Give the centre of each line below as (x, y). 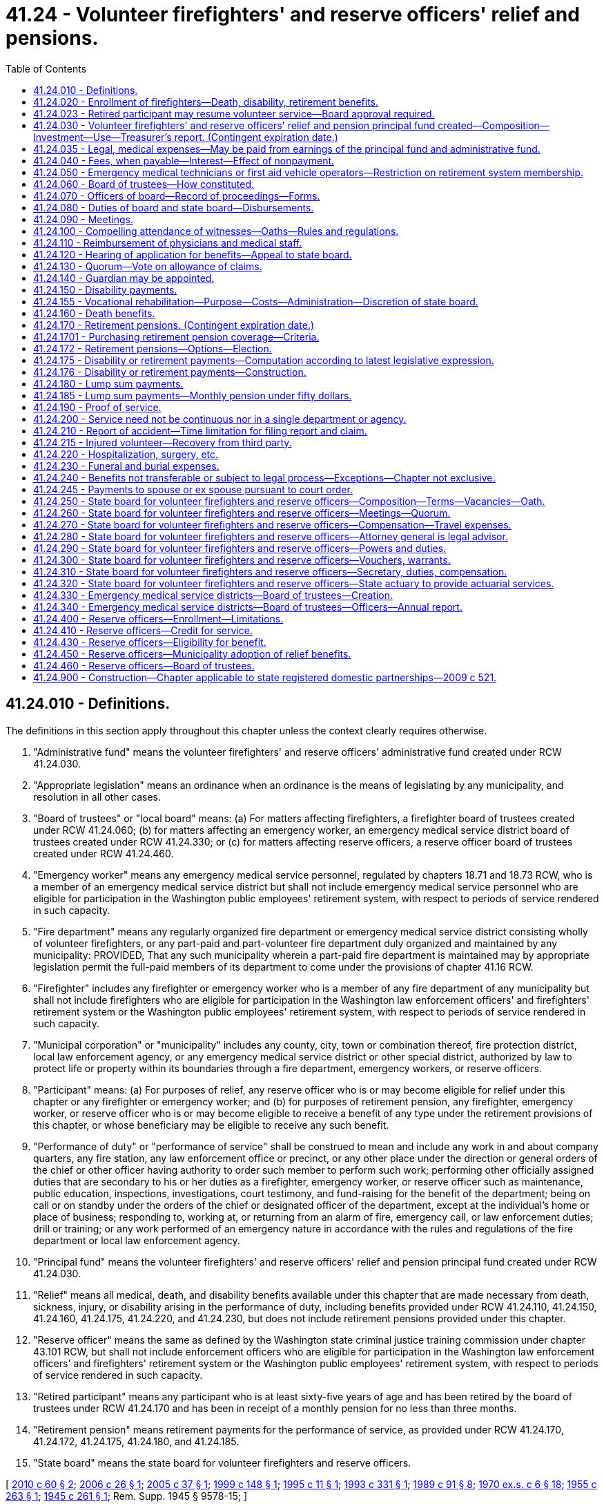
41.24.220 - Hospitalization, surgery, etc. (126, 454)
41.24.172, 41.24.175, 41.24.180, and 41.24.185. (136, 1441)
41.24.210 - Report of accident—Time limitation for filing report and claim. (200, 430)
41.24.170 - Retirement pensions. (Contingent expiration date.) (174, 325)
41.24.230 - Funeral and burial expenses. (126, 466)
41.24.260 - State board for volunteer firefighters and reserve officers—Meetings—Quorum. (242, 513)
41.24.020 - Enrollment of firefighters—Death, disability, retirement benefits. (206, 102)
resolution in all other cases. (97, 797)
